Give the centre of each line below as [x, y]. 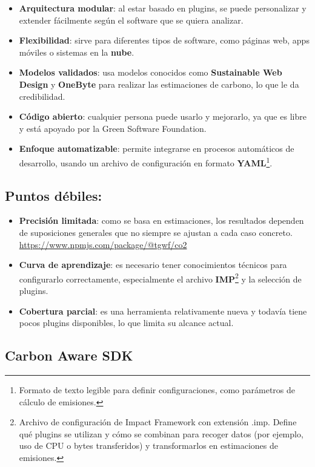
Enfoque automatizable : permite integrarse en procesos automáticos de [157, 149]
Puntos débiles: [54, 195]
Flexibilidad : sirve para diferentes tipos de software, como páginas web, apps [164, 40]
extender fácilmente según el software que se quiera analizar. [131, 20]
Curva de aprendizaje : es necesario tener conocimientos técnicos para [153, 265]
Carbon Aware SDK [69, 355]
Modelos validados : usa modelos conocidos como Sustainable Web [151, 72]
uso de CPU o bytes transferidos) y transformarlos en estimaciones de [148, 446]
